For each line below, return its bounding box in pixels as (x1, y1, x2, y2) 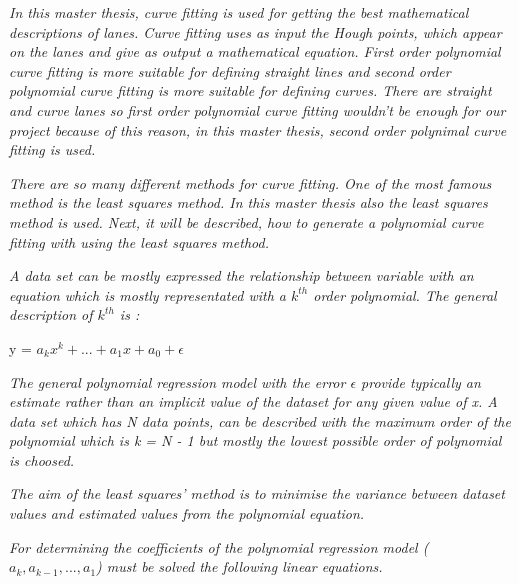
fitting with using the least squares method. (9, 231, 269, 252)
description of (9, 304, 93, 325)
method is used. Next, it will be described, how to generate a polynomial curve (9, 211, 484, 232)
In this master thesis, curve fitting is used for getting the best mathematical (9, 2, 469, 22)
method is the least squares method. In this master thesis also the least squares (9, 192, 488, 213)
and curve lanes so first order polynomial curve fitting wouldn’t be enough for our (9, 99, 506, 120)
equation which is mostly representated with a (9, 284, 286, 305)
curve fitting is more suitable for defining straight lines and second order (9, 60, 451, 81)
